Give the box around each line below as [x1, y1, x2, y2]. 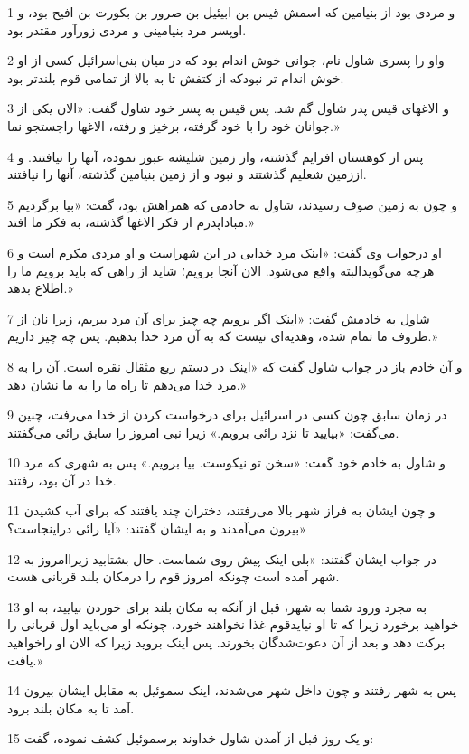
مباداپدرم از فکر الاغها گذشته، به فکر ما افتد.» [7, 212, 254, 231]
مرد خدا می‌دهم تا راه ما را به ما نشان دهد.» [7, 374, 247, 393]
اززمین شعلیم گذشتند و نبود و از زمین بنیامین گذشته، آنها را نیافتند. [7, 165, 367, 184]
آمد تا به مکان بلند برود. [7, 698, 135, 717]
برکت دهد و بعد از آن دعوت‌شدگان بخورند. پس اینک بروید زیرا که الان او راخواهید [7, 633, 446, 652]
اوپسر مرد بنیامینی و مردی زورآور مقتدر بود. [7, 20, 247, 39]
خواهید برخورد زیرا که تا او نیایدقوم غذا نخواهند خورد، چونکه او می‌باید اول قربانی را [7, 615, 459, 634]
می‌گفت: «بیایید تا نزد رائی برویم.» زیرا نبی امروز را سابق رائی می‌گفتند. [7, 422, 399, 441]
